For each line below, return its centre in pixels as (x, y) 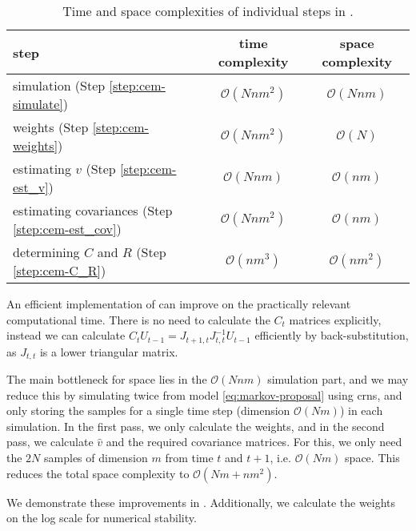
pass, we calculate (50, 442)
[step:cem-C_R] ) (60, 270)
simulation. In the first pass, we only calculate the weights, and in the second (196, 426)
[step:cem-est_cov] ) (67, 229)
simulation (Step (59, 85)
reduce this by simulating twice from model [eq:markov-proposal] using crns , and (204, 394)
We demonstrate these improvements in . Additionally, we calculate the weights (201, 502)
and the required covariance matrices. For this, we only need (254, 442)
